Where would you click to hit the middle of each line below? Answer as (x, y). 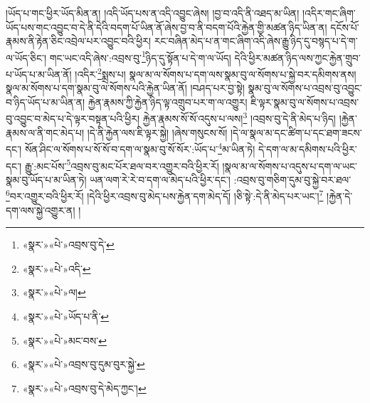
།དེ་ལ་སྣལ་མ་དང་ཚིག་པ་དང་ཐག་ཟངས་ (296, 132)
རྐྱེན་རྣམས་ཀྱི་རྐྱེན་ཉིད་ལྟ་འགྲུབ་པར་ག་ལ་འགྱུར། (168, 101)
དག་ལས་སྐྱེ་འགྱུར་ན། (41, 210)
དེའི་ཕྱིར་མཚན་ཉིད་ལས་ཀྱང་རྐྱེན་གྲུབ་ (297, 57)
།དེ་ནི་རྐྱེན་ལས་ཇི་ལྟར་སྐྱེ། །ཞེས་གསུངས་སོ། (157, 132)
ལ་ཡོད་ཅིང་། (26, 57)
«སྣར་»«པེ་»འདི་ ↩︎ (57, 268)
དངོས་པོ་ (345, 27)
